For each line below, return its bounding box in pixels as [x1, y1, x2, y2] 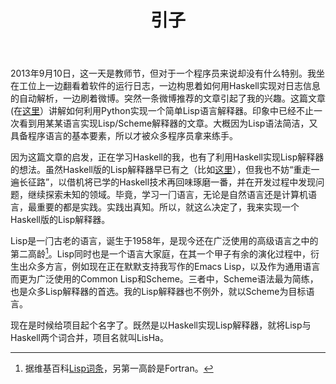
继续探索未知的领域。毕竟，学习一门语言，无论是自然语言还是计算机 [27, 189, 308, 201]
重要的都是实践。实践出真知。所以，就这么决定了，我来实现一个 [36, 201, 300, 213]
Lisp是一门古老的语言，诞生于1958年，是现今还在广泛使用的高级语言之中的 [10, 235, 319, 247]
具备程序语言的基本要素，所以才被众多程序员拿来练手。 [10, 130, 238, 142]
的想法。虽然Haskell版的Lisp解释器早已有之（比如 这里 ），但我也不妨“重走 [10, 164, 312, 176]
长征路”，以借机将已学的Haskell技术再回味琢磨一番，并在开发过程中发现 [18, 176, 317, 188]
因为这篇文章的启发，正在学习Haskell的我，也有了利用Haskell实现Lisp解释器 [10, 151, 325, 163]
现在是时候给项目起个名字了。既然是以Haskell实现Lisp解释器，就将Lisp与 [10, 319, 312, 331]
